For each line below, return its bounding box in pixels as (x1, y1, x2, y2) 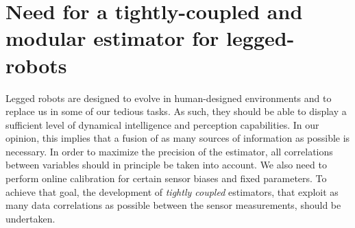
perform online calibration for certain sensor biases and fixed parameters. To (5, 171, 327, 186)
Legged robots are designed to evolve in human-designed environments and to (5, 90, 332, 105)
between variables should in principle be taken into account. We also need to (5, 157, 327, 172)
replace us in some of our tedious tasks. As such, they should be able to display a (5, 104, 347, 118)
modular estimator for (5, 24, 219, 52)
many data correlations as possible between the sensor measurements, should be (5, 198, 341, 212)
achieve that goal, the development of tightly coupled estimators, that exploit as (5, 184, 339, 199)
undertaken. (5, 211, 56, 225)
